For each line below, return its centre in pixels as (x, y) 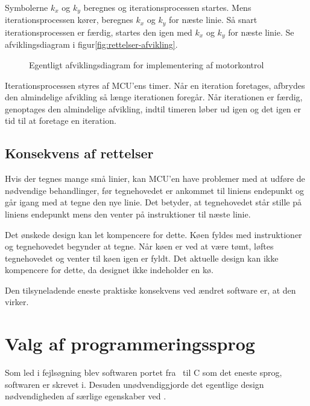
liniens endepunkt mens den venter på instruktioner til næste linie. (128, 214)
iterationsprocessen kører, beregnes (69, 20)
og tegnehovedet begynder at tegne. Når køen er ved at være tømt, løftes (139, 246)
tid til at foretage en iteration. (61, 121)
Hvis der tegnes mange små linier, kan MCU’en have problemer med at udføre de (155, 179)
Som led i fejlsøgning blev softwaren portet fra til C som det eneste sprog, (144, 372)
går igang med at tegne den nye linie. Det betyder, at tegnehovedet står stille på (153, 202)
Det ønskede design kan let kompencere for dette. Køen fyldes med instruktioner (153, 234)
